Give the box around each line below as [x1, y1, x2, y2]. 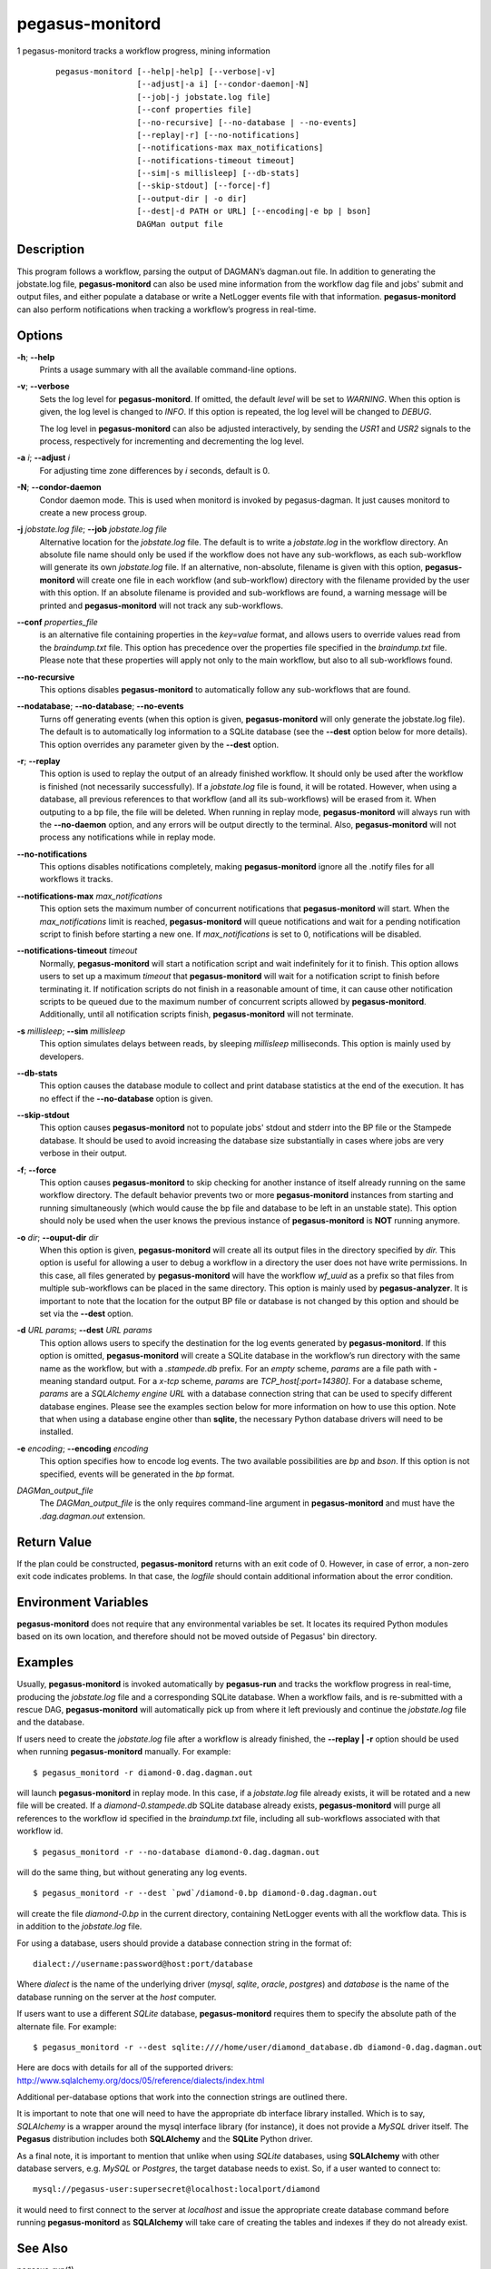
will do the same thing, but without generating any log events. [16, 1867, 248, 1878]
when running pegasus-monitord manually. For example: [16, 1746, 231, 1757]
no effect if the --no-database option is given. [39, 1093, 213, 1104]
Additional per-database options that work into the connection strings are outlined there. [16, 2092, 349, 2103]
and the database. [16, 1716, 85, 1728]
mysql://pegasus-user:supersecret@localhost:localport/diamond [33, 2184, 320, 2195]
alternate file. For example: [16, 2020, 117, 2032]
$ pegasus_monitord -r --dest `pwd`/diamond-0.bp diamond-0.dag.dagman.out [33, 1888, 378, 1899]
